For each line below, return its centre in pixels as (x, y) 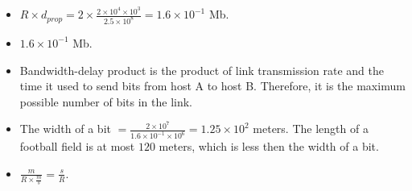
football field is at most (77, 146)
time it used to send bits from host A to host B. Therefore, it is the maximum (212, 86)
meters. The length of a (311, 129)
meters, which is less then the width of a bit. (269, 146)
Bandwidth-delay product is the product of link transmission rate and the (202, 70)
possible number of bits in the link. (106, 101)
